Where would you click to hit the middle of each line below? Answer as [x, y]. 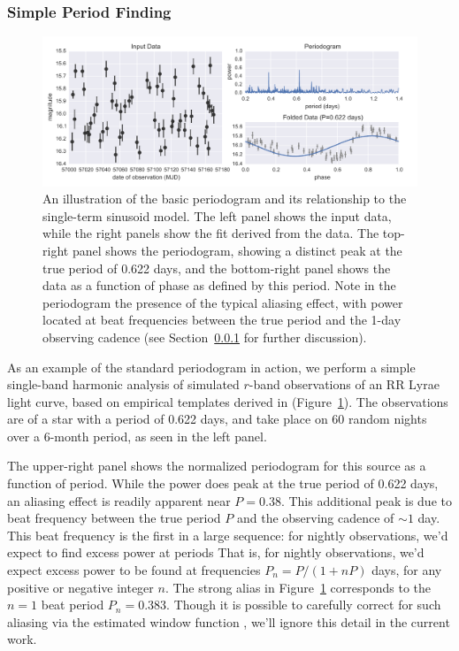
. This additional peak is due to [366, 500]
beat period [73, 605]
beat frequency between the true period [114, 518]
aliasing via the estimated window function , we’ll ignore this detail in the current [229, 621]
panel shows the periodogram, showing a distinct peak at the [237, 250]
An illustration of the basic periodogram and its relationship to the [225, 199]
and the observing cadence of [315, 518]
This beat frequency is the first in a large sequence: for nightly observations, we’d [228, 535]
